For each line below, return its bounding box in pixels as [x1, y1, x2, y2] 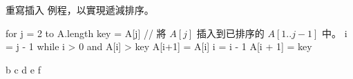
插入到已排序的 [196, 25, 265, 40]
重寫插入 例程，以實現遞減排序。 [6, 3, 154, 16]
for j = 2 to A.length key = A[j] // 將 [6, 25, 166, 40]
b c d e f [6, 62, 41, 76]
